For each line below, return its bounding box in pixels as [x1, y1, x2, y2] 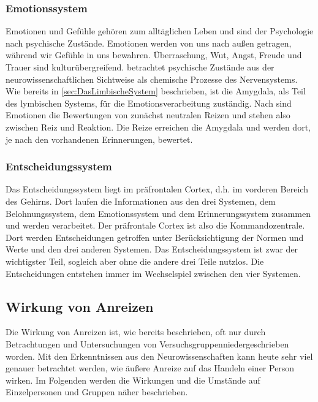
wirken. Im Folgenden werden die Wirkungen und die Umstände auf [6, 373, 260, 386]
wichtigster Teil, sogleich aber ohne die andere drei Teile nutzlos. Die [6, 254, 264, 267]
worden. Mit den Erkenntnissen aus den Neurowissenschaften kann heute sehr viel [6, 349, 313, 362]
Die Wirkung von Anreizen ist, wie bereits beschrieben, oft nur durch [6, 325, 266, 338]
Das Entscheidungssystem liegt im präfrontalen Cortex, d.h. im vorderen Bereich [6, 183, 308, 195]
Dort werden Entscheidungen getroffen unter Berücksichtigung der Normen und [6, 230, 304, 243]
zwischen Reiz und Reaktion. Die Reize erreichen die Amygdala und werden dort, [6, 120, 311, 133]
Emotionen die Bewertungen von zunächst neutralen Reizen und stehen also [6, 108, 290, 121]
